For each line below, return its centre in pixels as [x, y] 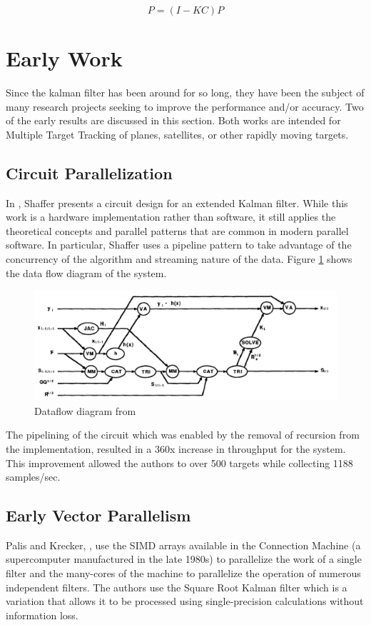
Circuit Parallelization [89, 172]
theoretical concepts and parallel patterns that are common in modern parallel [177, 230]
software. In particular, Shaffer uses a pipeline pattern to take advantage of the [179, 245]
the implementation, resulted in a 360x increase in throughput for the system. [176, 448]
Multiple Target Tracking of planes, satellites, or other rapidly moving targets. [177, 134]
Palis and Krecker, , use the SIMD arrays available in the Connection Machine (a [183, 545]
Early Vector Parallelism [98, 515]
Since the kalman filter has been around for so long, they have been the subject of [185, 92]
